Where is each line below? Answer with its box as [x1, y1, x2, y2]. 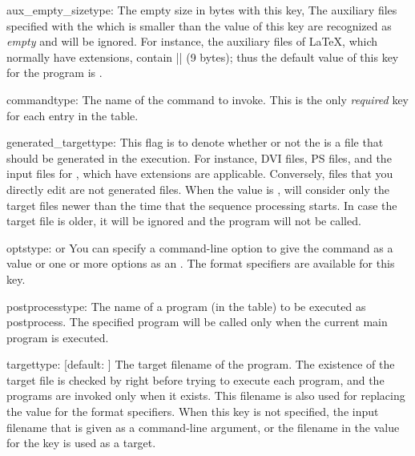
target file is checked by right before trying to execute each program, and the [6, 371, 385, 388]
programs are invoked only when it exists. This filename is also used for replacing [6, 387, 405, 404]
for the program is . [6, 64, 103, 81]
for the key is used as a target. [6, 434, 156, 451]
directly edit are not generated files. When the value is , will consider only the [6, 180, 389, 197]
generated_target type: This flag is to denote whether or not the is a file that [6, 134, 384, 151]
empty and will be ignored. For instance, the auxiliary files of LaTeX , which [6, 33, 378, 50]
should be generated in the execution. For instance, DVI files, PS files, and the [6, 149, 392, 166]
